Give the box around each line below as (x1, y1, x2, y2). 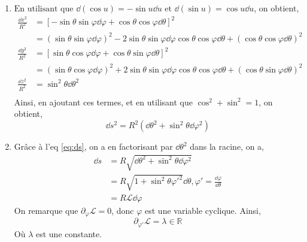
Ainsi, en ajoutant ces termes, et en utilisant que (14, 95, 193, 108)
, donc (111, 204, 134, 216)
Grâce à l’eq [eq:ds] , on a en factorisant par (14, 140, 173, 153)
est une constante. (35, 227, 102, 240)
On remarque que (14, 204, 78, 216)
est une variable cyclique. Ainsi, (145, 204, 261, 216)
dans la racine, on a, (190, 140, 265, 153)
